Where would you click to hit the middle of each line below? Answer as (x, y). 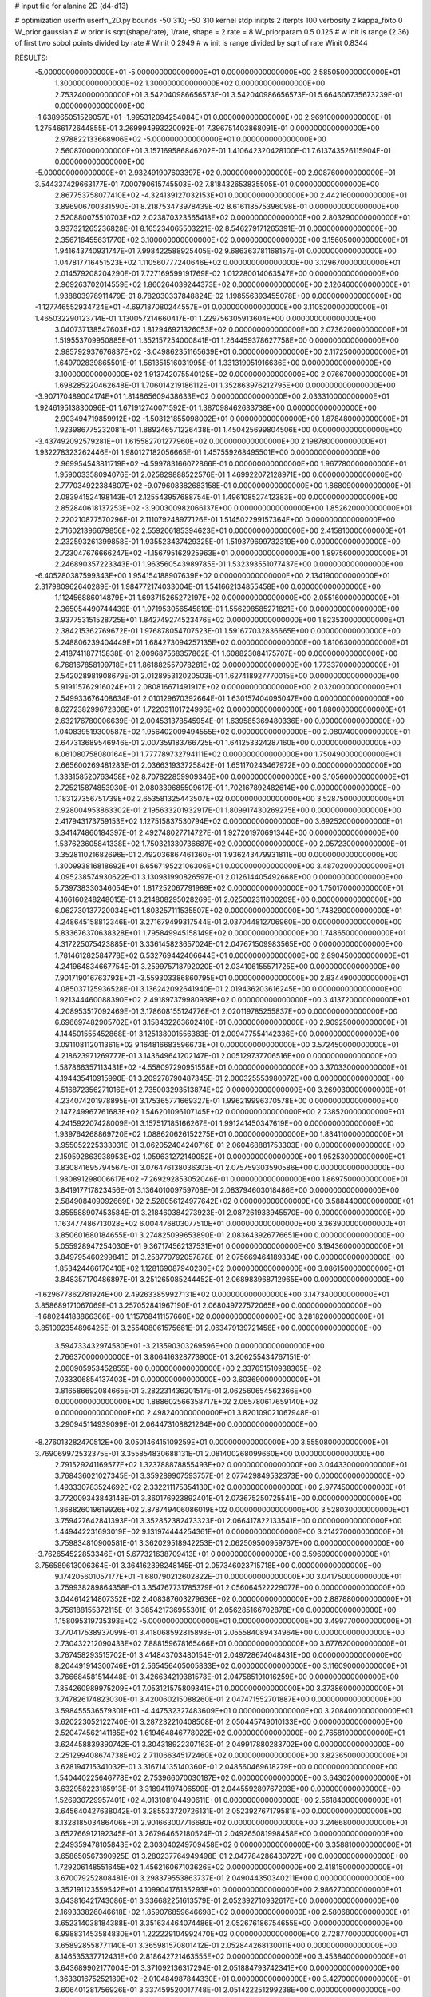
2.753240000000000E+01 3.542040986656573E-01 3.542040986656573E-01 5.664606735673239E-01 (229, 94)
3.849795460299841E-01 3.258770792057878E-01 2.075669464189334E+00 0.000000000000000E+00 (229, 1257)
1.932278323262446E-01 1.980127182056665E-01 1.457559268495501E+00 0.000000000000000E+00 (208, 452)
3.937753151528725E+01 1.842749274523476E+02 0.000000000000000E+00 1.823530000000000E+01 (229, 620)
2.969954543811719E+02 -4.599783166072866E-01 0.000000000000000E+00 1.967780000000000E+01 (231, 463)
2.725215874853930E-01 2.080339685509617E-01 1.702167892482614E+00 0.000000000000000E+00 (227, 788)
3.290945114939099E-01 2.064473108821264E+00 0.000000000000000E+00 (186, 1424)
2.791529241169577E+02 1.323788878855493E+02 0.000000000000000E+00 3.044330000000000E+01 (231, 1465)
